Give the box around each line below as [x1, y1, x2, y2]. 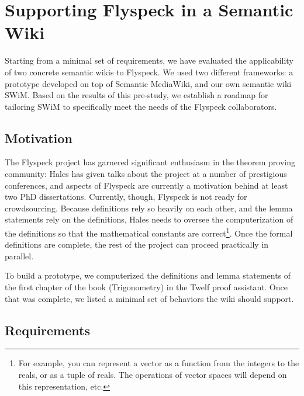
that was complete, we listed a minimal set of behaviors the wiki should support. [5, 292, 294, 304]
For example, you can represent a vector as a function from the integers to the [18, 357, 299, 369]
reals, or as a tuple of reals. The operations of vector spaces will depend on [18, 369, 287, 381]
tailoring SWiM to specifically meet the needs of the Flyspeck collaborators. [5, 100, 277, 112]
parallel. [5, 249, 34, 262]
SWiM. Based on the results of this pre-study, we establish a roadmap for [5, 89, 268, 101]
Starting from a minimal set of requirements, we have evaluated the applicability [5, 54, 293, 67]
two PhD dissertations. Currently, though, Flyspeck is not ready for [5, 190, 247, 203]
